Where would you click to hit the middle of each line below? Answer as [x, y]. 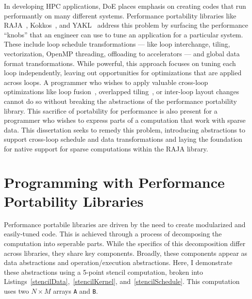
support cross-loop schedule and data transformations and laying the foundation [123, 139]
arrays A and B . [76, 291]
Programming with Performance [114, 182]
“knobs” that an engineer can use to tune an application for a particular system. [124, 34]
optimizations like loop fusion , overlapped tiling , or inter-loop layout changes [122, 91]
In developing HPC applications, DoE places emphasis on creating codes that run [125, 6]
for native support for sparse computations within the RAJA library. [106, 148]
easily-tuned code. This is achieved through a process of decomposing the [113, 234]
